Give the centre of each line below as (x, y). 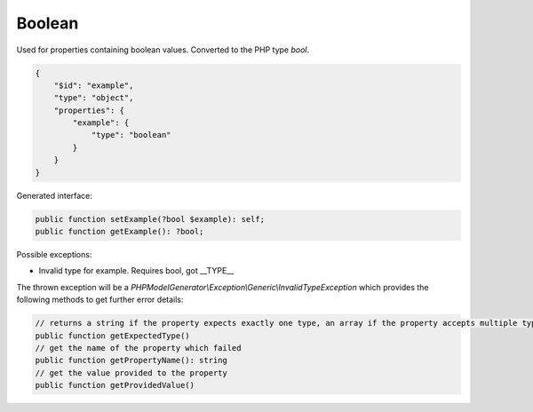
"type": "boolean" (131, 135)
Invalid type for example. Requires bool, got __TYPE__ (136, 271)
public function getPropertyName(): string (131, 360)
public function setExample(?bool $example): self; (150, 219)
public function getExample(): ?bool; (119, 232)
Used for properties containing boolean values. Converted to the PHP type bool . (163, 50)
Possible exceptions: (54, 254)
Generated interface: (55, 195)
